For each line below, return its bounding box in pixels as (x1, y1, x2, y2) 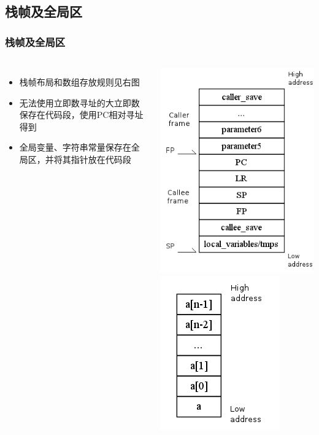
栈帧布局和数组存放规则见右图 (19, 76, 140, 88)
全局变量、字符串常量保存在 (19, 141, 131, 154)
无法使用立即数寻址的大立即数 (19, 96, 140, 109)
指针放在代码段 (71, 152, 131, 165)
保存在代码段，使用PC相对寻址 (19, 108, 144, 121)
